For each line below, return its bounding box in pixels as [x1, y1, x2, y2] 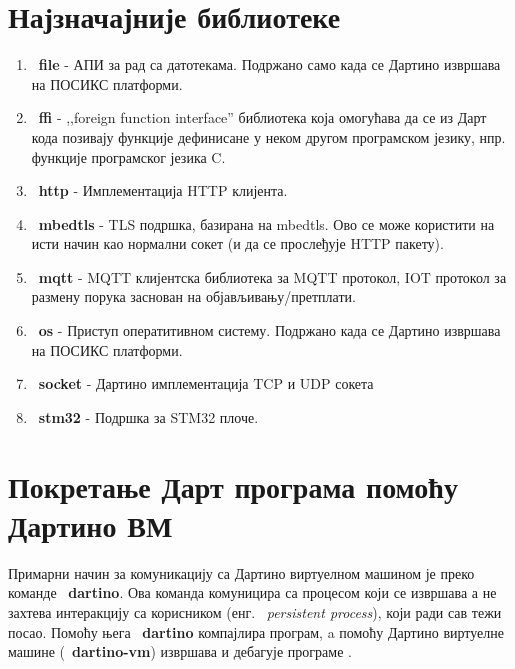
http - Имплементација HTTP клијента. [38, 180, 288, 201]
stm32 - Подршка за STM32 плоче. [38, 406, 259, 427]
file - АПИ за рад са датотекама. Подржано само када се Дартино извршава [38, 54, 501, 75]
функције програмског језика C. [31, 146, 226, 167]
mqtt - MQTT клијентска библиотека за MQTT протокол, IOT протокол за [38, 266, 507, 287]
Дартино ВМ [8, 504, 173, 545]
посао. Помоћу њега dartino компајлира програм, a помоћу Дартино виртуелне [8, 621, 504, 642]
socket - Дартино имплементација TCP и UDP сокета [38, 373, 374, 394]
